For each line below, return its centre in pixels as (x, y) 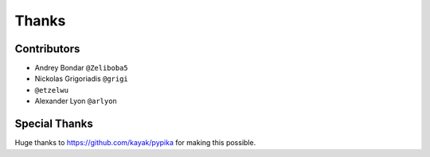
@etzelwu (52, 90)
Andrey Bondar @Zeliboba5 (81, 68)
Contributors (47, 49)
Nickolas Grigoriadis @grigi (82, 78)
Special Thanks (54, 124)
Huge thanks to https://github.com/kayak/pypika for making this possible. (135, 143)
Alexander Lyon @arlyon (76, 101)
